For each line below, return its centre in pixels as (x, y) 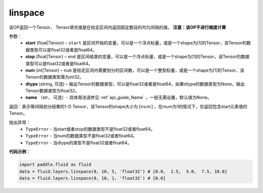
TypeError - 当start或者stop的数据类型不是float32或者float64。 (90, 129)
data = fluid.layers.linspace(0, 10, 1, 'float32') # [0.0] (93, 178)
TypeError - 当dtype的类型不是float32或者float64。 (79, 143)
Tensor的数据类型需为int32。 (55, 77)
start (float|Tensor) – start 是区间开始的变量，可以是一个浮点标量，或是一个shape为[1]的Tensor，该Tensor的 (136, 43)
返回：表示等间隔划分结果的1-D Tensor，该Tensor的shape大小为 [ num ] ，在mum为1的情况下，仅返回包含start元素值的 (128, 106)
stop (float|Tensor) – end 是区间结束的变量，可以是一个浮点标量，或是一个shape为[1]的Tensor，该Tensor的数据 (138, 57)
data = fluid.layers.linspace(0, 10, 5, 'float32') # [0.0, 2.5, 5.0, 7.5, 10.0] (123, 171)
